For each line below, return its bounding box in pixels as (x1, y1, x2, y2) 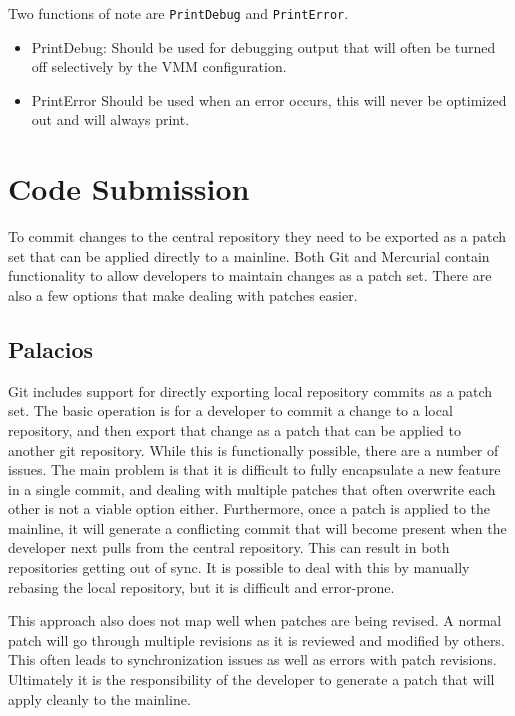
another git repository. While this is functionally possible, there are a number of (8, 439, 499, 460)
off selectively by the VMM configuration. (31, 56, 287, 77)
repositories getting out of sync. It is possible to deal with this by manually (8, 557, 470, 578)
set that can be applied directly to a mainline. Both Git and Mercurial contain (8, 245, 490, 266)
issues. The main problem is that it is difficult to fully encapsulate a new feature (8, 459, 501, 480)
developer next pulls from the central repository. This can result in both (8, 537, 450, 558)
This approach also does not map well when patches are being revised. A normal (8, 610, 502, 631)
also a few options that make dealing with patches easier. (8, 284, 358, 305)
